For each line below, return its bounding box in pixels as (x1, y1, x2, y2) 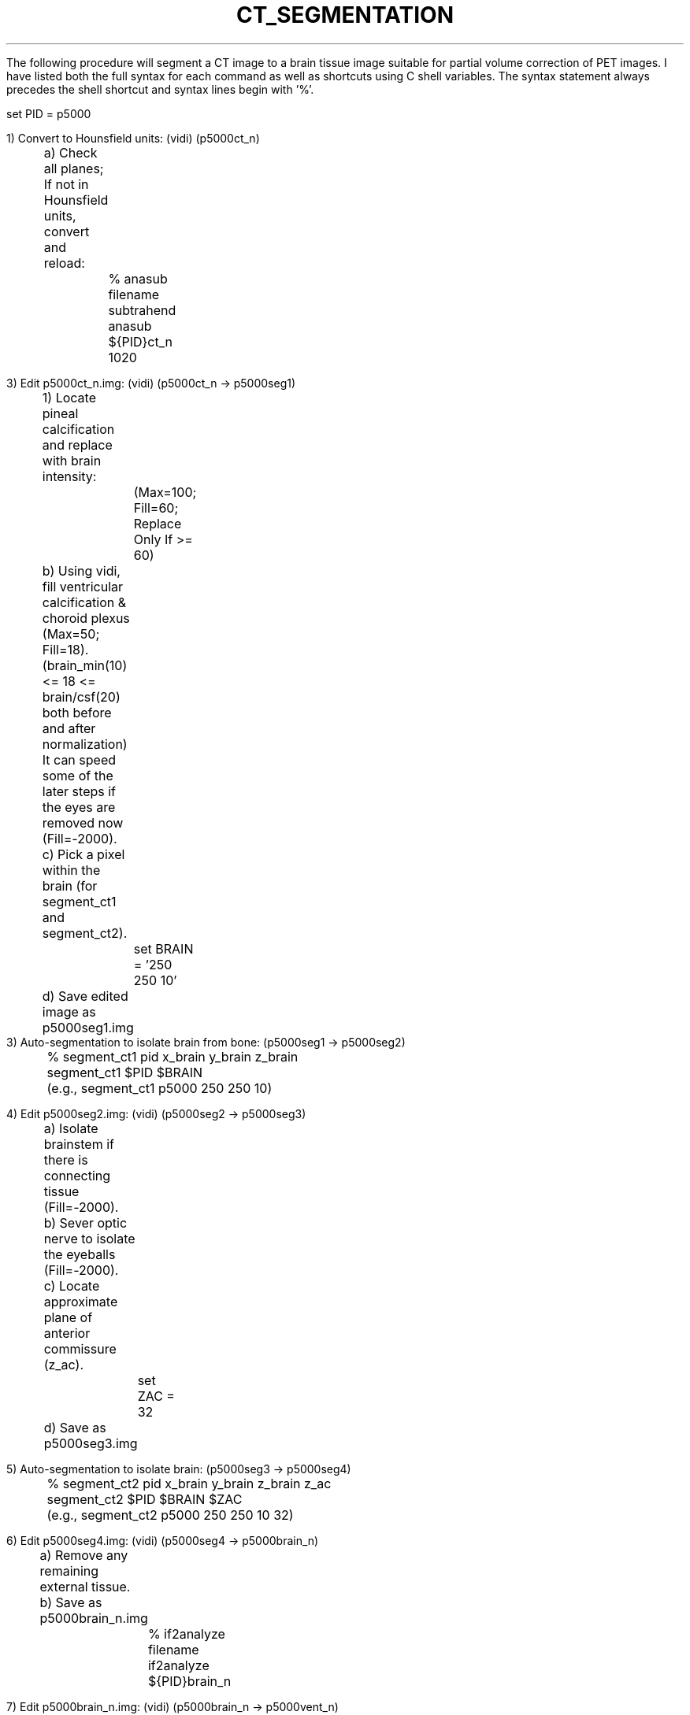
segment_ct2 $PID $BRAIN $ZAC (46, 1491, 243, 1507)
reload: (43, 254, 85, 271)
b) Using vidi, (42, 562, 121, 579)
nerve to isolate (43, 1230, 135, 1246)
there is (43, 1151, 88, 1168)
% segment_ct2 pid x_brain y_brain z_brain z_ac (46, 1475, 332, 1491)
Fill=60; (133, 499, 179, 516)
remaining (39, 1562, 99, 1579)
